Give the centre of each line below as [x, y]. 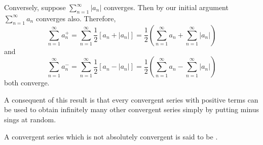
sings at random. [30, 119]
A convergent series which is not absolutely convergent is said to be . [111, 136]
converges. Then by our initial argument [166, 7]
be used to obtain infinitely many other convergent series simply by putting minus [131, 109]
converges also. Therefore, [76, 18]
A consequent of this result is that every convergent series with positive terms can [131, 99]
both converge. [27, 83]
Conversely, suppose [35, 7]
